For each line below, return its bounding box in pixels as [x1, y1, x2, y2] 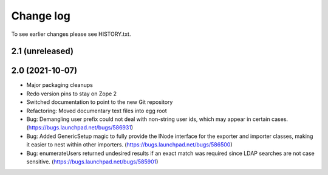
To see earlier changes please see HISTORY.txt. [11, 30, 131, 38]
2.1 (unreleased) [11, 46, 74, 57]
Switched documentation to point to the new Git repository [26, 98, 173, 106]
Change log [11, 9, 71, 22]
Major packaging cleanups [26, 81, 94, 89]
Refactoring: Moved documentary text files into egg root [26, 107, 167, 114]
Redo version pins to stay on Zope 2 [26, 90, 117, 97]
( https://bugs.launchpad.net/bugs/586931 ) [26, 124, 134, 131]
